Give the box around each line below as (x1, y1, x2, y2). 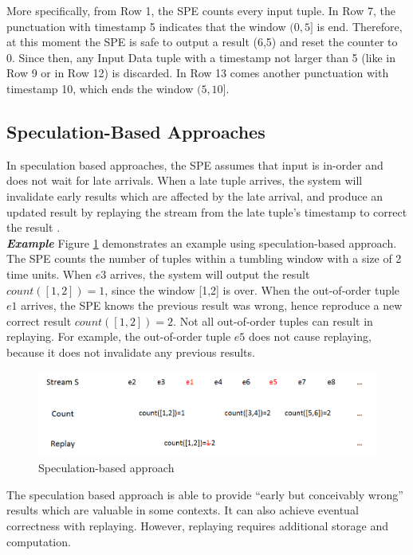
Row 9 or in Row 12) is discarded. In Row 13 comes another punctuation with (6, 64, 389, 81)
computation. (6, 533, 71, 549)
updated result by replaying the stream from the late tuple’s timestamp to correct (6, 203, 407, 220)
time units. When (6, 265, 92, 282)
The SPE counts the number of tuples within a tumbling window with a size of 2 (6, 250, 402, 267)
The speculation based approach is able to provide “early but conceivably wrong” (6, 486, 403, 502)
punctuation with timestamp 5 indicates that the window (6, 18, 286, 34)
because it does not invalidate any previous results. (6, 343, 255, 360)
